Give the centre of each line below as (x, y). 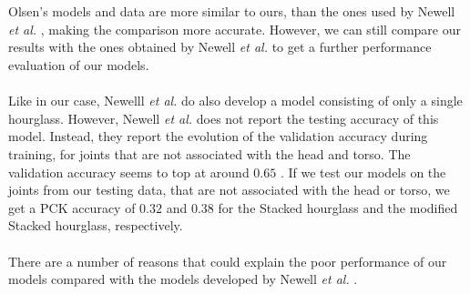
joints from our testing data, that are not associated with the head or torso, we (229, 190)
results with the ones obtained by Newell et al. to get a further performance (220, 47)
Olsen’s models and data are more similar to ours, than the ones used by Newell (232, 11)
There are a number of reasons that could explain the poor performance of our (228, 261)
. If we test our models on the (363, 172)
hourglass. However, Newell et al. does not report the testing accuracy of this (224, 118)
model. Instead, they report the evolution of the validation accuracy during (218, 136)
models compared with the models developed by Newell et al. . (183, 279)
